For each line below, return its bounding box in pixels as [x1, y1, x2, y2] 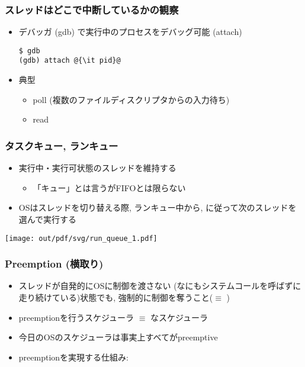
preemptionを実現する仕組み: [18, 350, 129, 363]
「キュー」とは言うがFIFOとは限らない [33, 181, 186, 194]
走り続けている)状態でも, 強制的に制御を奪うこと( [18, 291, 213, 303]
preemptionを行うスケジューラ [18, 311, 134, 323]
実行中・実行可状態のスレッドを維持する [18, 162, 176, 174]
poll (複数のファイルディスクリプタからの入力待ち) [33, 93, 230, 105]
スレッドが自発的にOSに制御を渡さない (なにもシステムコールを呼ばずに [18, 279, 301, 292]
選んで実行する [18, 213, 77, 225]
